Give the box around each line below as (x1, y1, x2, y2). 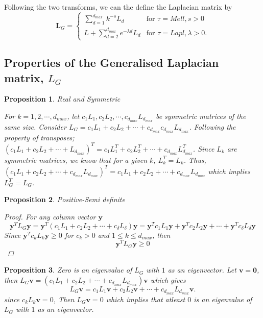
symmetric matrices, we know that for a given (4, 154, 147, 165)
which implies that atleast (106, 293, 185, 304)
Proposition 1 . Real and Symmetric (4, 93, 121, 104)
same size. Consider (4, 121, 66, 132)
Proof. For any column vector (4, 211, 96, 222)
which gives (150, 275, 186, 285)
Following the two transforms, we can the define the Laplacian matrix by (4, 2, 232, 12)
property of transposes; (4, 132, 75, 142)
